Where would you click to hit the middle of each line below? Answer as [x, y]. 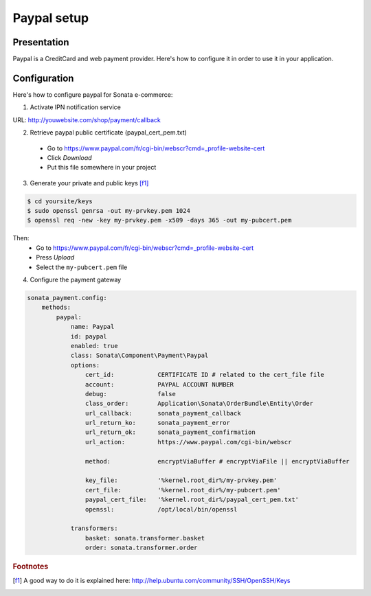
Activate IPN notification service [76, 107]
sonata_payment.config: [67, 298]
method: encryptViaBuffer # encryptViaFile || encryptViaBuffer [217, 461]
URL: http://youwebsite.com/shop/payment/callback [87, 119]
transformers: [94, 528]
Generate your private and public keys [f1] [89, 183]
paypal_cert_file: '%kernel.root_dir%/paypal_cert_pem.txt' [192, 500]
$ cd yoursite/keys [60, 201]
